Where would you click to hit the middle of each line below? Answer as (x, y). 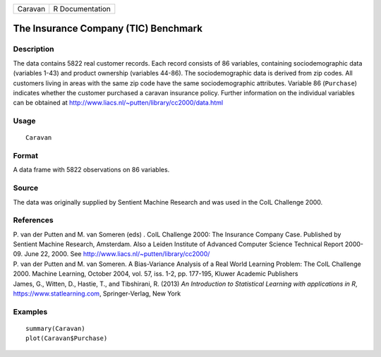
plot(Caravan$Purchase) (67, 338)
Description (34, 49)
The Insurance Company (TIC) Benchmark (108, 29)
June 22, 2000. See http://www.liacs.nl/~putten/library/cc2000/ (117, 254)
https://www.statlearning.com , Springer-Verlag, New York (97, 294)
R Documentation (82, 9)
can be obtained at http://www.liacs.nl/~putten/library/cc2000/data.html (118, 103)
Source (26, 188)
